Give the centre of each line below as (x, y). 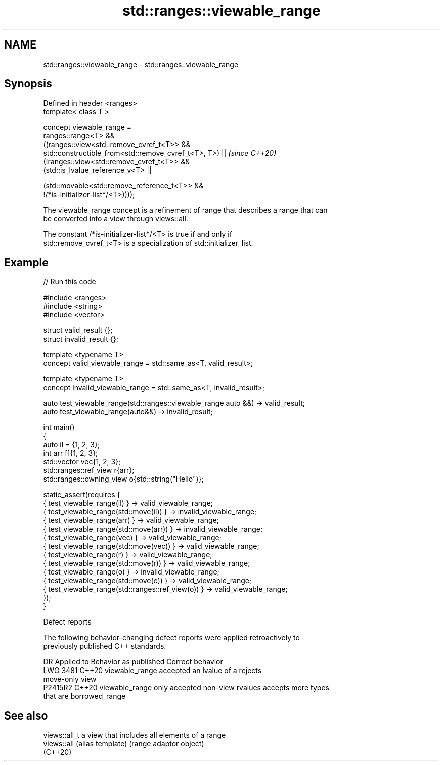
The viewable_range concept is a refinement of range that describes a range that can (185, 210)
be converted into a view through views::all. (116, 219)
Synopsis (28, 84)
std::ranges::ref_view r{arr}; (89, 470)
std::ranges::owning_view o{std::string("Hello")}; (123, 479)
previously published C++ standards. (105, 646)
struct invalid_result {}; (81, 339)
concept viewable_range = (87, 127)
